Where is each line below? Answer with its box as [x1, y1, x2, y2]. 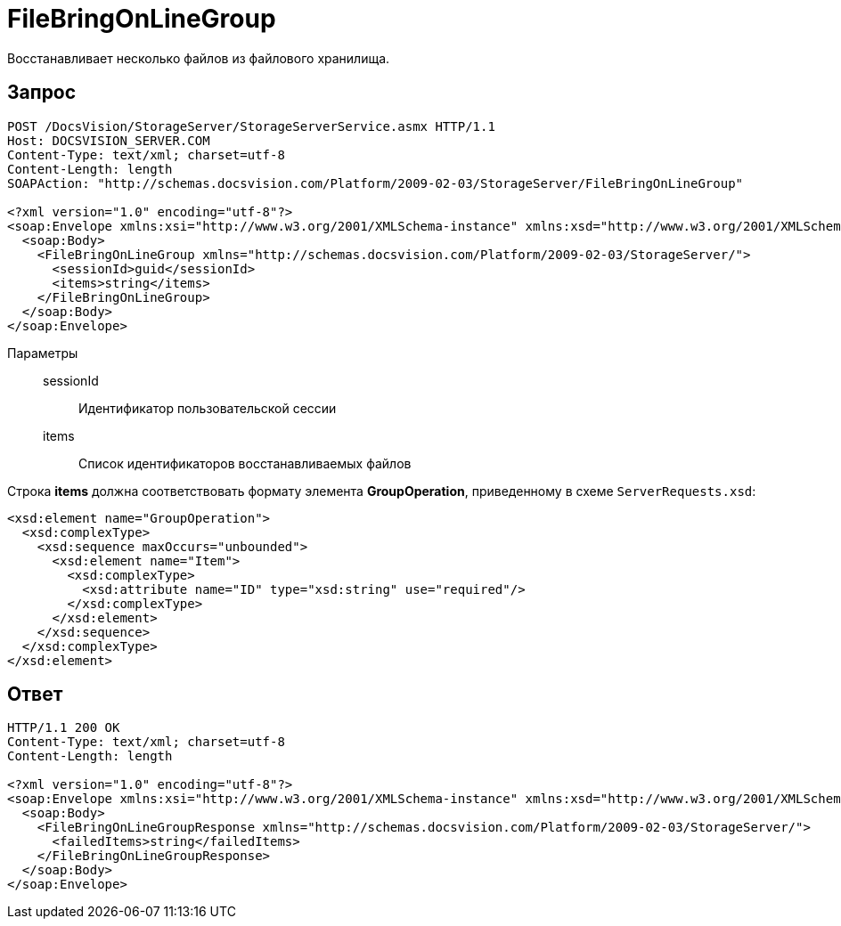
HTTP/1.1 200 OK [7, 720, 120, 735]
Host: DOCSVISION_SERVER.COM [7, 133, 210, 148]
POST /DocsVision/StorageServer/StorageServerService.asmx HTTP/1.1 [7, 118, 495, 134]
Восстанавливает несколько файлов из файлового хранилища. [7, 50, 390, 66]
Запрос [7, 81, 77, 104]
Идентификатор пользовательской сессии [78, 400, 337, 416]
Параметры [7, 345, 78, 361]
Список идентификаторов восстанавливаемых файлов [78, 455, 412, 471]
